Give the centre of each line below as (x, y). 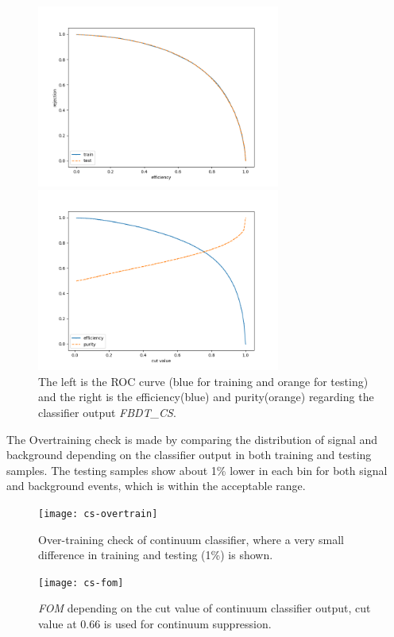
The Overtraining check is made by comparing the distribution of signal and (192, 439)
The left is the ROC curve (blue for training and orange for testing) (203, 381)
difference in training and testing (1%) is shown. (156, 555)
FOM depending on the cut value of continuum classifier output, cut (205, 608)
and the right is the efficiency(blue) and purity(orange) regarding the (206, 397)
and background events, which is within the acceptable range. (156, 486)
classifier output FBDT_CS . (107, 412)
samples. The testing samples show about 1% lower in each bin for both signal (197, 470)
